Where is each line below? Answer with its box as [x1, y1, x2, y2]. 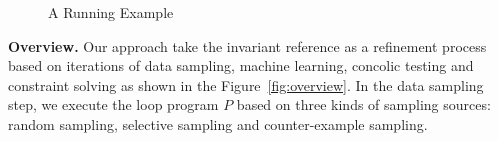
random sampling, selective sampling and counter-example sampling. [8, 113, 428, 134]
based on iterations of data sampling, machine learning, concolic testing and [8, 55, 474, 76]
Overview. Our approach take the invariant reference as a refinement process [8, 35, 487, 56]
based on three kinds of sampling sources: [236, 94, 491, 115]
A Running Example [48, 2, 174, 22]
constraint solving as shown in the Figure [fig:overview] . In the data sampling [8, 74, 484, 95]
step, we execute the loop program [8, 94, 219, 115]
